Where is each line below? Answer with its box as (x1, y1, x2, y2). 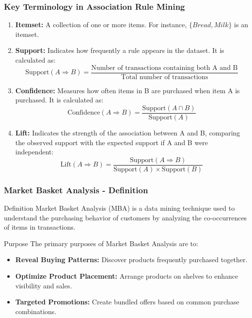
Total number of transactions (121, 73, 208, 81)
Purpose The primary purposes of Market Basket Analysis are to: (4, 238, 198, 248)
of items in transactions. (4, 222, 76, 232)
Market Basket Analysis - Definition (4, 184, 148, 196)
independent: (15, 147, 54, 157)
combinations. (15, 306, 57, 316)
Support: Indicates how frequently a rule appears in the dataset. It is (15, 45, 224, 55)
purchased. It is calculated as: (15, 95, 104, 105)
